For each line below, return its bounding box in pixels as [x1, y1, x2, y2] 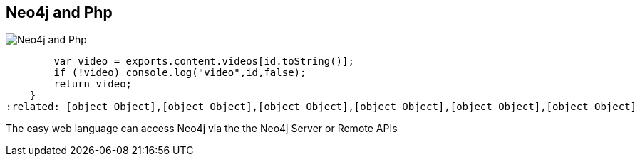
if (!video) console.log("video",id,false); [53, 67, 306, 79]
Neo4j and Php [6, 4, 113, 21]
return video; [53, 78, 133, 90]
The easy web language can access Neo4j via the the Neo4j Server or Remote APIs [6, 122, 398, 135]
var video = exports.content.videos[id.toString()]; [53, 55, 354, 67]
